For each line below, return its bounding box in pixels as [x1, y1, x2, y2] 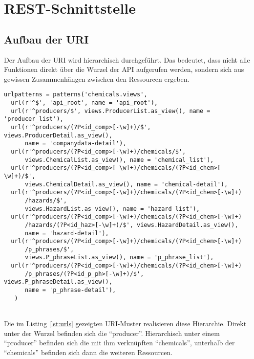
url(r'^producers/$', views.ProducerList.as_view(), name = [11, 107, 211, 114]
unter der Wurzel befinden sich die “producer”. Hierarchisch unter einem [4, 328, 220, 338]
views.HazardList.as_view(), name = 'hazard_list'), [24, 205, 200, 212]
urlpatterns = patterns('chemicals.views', [4, 91, 148, 98]
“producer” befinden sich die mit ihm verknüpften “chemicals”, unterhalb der [4, 337, 235, 348]
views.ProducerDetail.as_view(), [4, 132, 112, 139]
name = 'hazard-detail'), [24, 229, 109, 237]
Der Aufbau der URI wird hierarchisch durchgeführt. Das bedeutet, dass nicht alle [4, 54, 250, 65]
